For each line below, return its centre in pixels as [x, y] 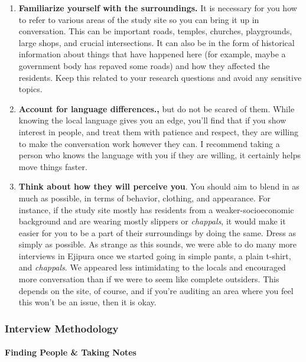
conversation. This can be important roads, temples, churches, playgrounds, [155, 31]
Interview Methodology [62, 328]
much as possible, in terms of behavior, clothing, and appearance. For [144, 198]
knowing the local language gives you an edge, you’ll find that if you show [152, 120]
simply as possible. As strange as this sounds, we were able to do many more [157, 244]
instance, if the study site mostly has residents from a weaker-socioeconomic [156, 209]
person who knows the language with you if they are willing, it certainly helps [159, 155]
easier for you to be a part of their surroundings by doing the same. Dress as [157, 232]
